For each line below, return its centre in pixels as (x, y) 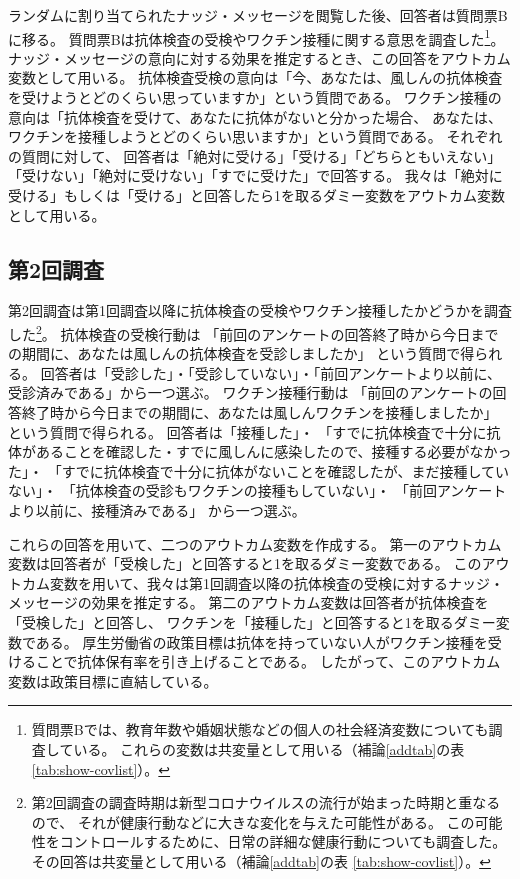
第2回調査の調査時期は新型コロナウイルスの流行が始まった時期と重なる (266, 802)
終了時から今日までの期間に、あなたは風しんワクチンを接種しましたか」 (259, 412)
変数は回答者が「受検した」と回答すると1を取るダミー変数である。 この (245, 563)
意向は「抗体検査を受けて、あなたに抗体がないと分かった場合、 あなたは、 (255, 116)
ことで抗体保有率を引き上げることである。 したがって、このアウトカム (268, 661)
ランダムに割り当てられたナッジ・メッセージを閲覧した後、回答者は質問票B (258, 15)
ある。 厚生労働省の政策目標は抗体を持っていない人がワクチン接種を (261, 641)
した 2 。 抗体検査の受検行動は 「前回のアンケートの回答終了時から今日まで (253, 332)
